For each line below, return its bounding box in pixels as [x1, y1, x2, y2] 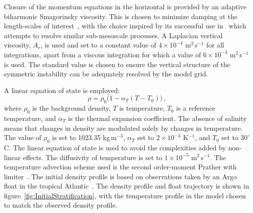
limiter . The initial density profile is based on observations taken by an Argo [4, 171, 237, 181]
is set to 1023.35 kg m [52, 132, 117, 142]
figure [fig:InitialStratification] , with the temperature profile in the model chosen [4, 190, 246, 200]
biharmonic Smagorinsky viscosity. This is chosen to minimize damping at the [4, 11, 237, 21]
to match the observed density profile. [4, 200, 117, 210]
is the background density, [32, 103, 111, 113]
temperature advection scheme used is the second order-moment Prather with [4, 162, 237, 172]
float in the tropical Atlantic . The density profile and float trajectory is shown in [4, 181, 249, 191]
